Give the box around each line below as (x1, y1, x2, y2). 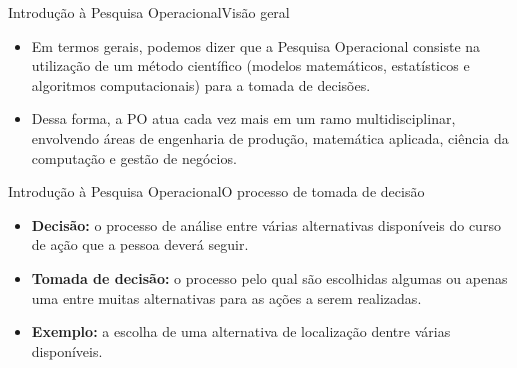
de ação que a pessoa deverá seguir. (31, 234, 249, 255)
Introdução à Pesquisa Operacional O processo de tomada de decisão (8, 181, 425, 202)
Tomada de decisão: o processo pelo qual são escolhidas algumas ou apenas (31, 267, 508, 288)
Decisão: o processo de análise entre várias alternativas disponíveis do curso (31, 214, 501, 235)
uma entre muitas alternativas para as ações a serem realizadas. (31, 287, 422, 308)
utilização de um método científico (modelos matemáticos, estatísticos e (31, 55, 470, 76)
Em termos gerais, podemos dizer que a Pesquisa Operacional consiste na (31, 35, 481, 56)
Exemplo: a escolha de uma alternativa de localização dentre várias (31, 321, 451, 342)
